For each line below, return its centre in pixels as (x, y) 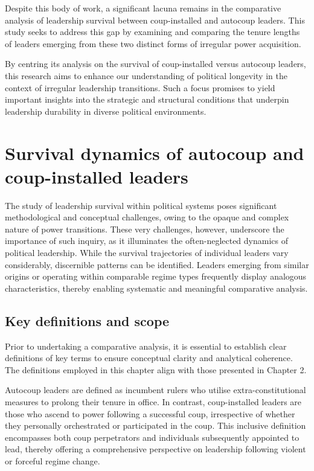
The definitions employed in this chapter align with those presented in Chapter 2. (156, 369)
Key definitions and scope (87, 320)
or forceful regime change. (53, 460)
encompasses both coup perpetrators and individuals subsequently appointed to (152, 437)
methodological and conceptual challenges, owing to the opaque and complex (147, 217)
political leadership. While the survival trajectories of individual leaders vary (147, 253)
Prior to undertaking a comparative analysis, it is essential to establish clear (146, 346)
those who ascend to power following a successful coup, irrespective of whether (150, 413)
